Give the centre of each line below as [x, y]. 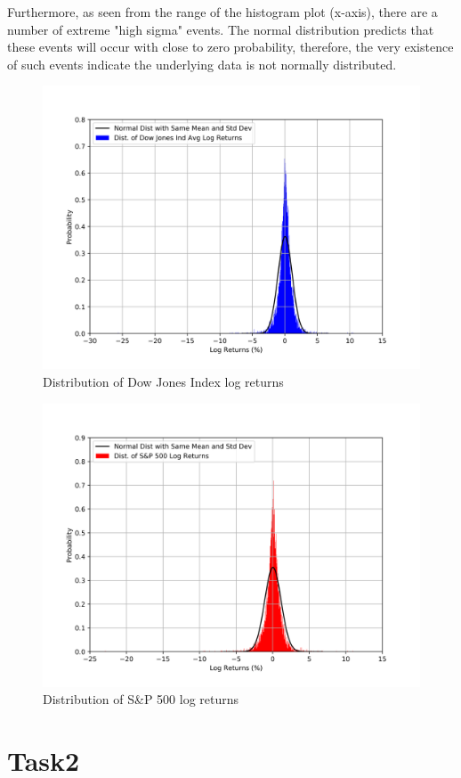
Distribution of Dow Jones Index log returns [163, 381]
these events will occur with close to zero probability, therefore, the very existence [230, 47]
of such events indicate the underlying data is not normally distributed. [202, 64]
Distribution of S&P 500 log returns [141, 699]
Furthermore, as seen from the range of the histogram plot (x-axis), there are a [222, 12]
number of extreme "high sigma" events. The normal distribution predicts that [221, 29]
